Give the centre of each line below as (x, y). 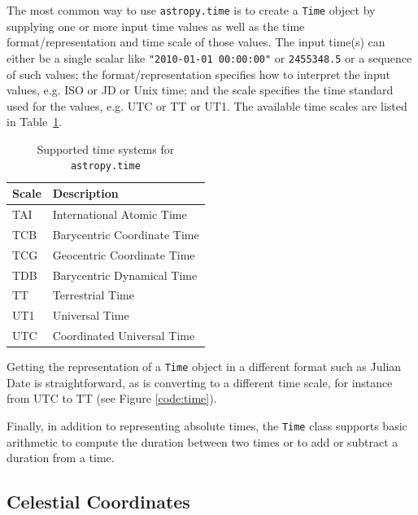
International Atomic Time (120, 214)
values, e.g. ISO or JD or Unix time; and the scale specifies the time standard (200, 90)
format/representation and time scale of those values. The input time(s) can (196, 42)
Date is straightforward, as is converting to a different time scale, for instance (200, 382)
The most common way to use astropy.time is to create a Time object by (191, 10)
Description (85, 193)
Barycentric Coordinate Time (126, 234)
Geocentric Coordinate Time (124, 254)
